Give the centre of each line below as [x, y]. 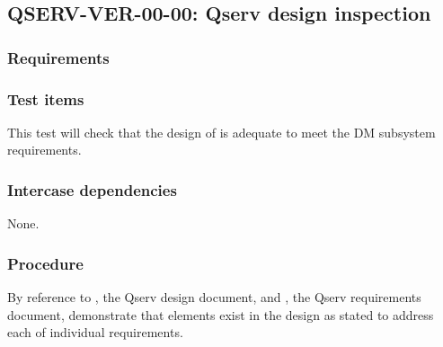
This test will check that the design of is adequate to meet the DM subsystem [221, 132]
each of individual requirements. [95, 332]
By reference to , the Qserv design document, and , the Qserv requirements [214, 297]
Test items [46, 98]
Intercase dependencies [92, 189]
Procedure [45, 263]
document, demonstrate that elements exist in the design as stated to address [221, 314]
